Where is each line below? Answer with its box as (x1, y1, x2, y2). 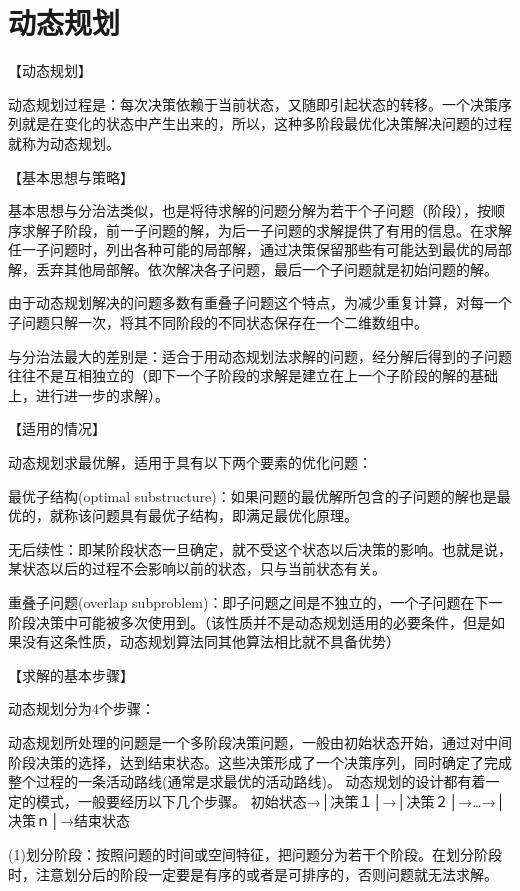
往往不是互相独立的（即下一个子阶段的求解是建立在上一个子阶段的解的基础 (8, 365, 498, 386)
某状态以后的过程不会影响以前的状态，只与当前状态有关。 (8, 558, 386, 579)
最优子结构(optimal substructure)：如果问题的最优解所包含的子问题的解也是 (8, 485, 497, 506)
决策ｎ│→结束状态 (8, 810, 130, 831)
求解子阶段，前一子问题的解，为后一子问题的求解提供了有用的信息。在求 (21, 219, 498, 240)
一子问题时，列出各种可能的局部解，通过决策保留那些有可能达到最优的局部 (21, 239, 512, 260)
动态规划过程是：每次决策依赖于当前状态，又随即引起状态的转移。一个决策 (8, 93, 498, 114)
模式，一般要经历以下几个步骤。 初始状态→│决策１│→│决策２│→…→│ (35, 790, 506, 811)
